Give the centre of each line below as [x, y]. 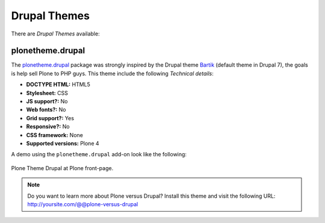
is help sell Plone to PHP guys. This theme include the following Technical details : [112, 73]
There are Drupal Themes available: [55, 34]
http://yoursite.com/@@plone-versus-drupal [83, 204]
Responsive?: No [48, 127]
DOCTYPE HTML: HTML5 [58, 85]
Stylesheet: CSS [47, 93]
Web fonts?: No [46, 110]
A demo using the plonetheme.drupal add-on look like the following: [99, 154]
